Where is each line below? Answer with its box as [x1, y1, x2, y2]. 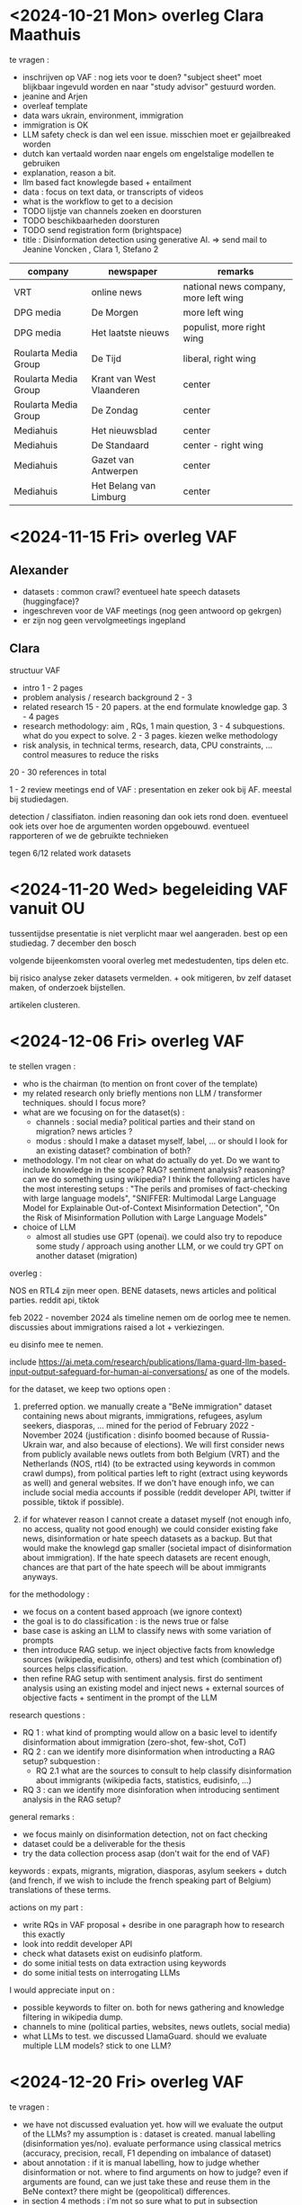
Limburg [91, 490, 127, 503]
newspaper [107, 264, 158, 277]
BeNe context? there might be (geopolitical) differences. [22, 2185, 231, 2196]
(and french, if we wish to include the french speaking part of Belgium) [9, 1875, 271, 1886]
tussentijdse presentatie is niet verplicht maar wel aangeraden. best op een [9, 928, 289, 938]
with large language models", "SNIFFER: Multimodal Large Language [22, 1193, 277, 1204]
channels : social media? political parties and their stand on [35, 1116, 256, 1127]
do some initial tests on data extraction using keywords [22, 1958, 226, 1968]
